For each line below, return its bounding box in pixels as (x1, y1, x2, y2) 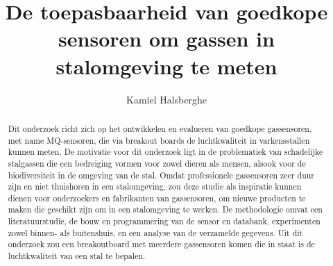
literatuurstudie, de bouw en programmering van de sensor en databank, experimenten (8, 215, 321, 227)
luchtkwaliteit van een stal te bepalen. (8, 250, 146, 262)
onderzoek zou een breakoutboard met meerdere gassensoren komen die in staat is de (8, 238, 315, 250)
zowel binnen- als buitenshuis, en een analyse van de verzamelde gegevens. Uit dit (8, 226, 303, 238)
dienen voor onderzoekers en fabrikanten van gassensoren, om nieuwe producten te (8, 192, 306, 203)
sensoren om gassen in (58, 24, 275, 53)
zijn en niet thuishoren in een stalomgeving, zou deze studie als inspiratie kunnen (8, 181, 302, 192)
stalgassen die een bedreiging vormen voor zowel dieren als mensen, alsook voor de (8, 157, 306, 169)
